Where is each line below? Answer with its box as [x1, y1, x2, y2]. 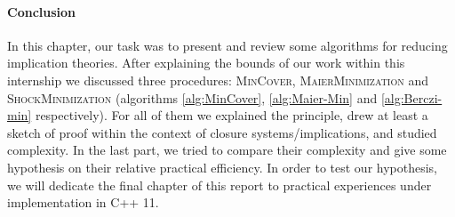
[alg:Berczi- [380, 88, 443, 107]
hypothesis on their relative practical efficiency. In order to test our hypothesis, [7, 157, 438, 176]
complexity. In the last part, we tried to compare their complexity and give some [7, 141, 447, 159]
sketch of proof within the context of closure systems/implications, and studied [7, 123, 437, 141]
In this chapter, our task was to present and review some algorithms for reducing [7, 36, 448, 54]
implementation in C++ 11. [7, 193, 159, 212]
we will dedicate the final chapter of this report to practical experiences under [7, 175, 432, 194]
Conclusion [7, 2, 76, 20]
